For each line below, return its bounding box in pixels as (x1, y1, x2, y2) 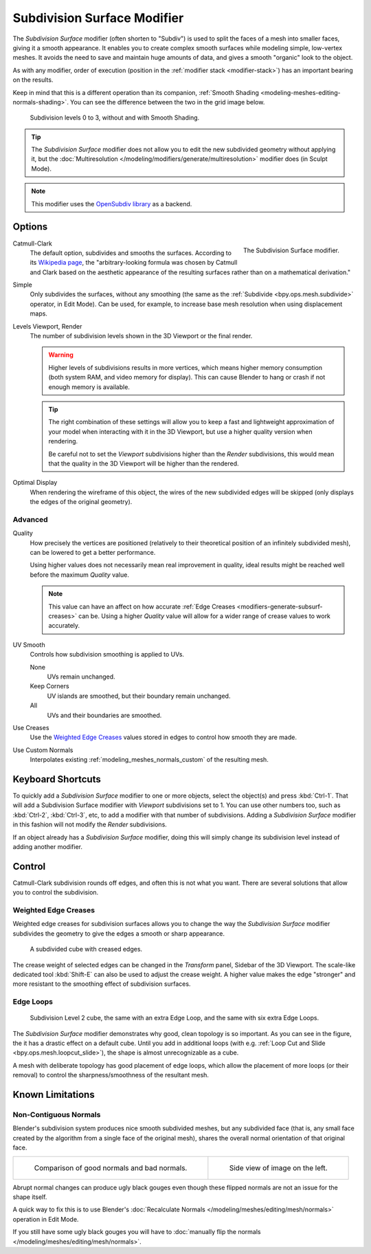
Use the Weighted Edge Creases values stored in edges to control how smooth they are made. (30, 733, 297, 742)
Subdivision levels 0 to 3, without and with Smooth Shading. (30, 113, 200, 122)
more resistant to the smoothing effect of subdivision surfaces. (12, 980, 191, 988)
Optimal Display (12, 478, 58, 487)
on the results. (12, 76, 54, 84)
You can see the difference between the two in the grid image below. (69, 98, 265, 106)
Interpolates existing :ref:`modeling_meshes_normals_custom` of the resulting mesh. (30, 756, 269, 764)
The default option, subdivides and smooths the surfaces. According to (30, 248, 232, 257)
